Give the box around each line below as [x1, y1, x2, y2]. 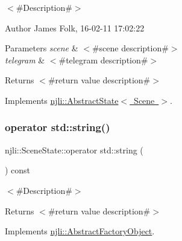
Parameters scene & [5, 42, 78, 54]
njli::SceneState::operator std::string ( [5, 143, 143, 156]
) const [5, 164, 31, 176]
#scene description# [92, 42, 169, 54]
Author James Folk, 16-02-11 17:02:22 [5, 21, 145, 34]
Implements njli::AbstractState [5, 94, 119, 106]
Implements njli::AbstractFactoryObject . [5, 225, 155, 237]
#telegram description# [58, 53, 148, 66]
